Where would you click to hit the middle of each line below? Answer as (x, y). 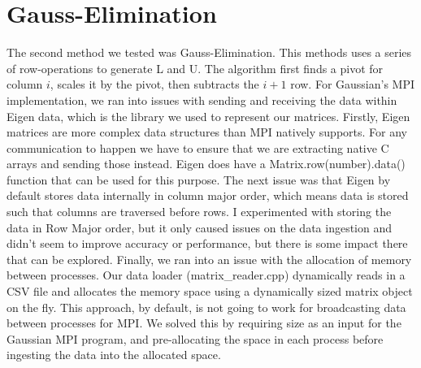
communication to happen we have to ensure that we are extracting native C (198, 147)
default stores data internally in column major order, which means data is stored (208, 195)
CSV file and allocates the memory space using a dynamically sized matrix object (210, 291)
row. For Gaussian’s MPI (353, 84)
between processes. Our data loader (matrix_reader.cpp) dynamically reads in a (206, 275)
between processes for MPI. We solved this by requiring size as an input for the (204, 323)
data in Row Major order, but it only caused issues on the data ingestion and (199, 227)
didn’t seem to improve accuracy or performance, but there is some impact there (207, 243)
